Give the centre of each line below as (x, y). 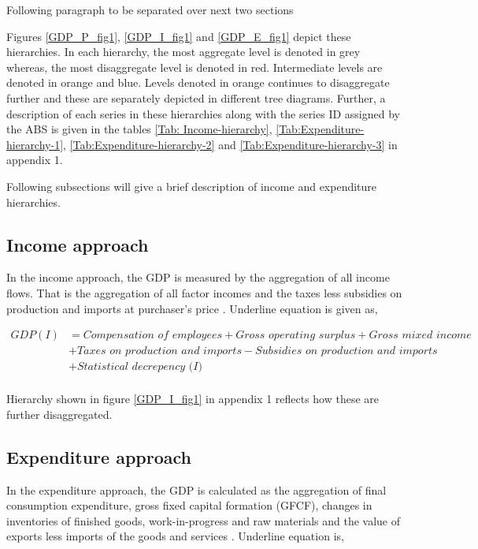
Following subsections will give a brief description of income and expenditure (192, 186)
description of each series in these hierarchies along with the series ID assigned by (203, 113)
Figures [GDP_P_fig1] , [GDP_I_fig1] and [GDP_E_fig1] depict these (179, 36)
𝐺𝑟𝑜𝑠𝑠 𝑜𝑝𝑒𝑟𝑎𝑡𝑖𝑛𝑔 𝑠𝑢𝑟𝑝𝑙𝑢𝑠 (296, 336)
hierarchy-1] (35, 144)
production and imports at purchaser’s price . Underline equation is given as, (192, 308)
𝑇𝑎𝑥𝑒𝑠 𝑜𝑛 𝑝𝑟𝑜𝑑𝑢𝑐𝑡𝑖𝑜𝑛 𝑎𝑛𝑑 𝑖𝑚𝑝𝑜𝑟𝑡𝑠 (159, 351)
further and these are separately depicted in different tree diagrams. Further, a (196, 97)
